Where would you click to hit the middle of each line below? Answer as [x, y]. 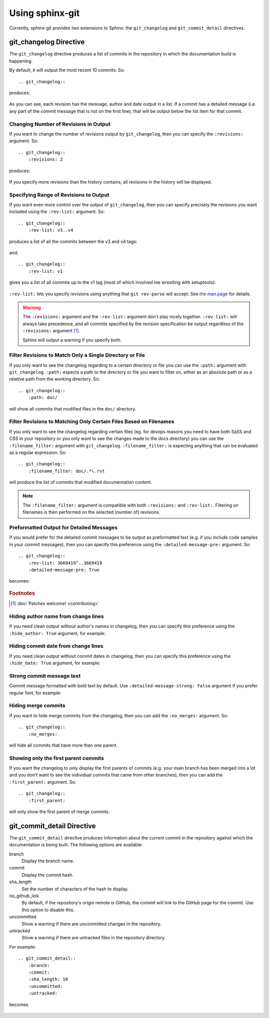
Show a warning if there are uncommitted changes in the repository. [91, 924]
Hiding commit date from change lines [56, 646]
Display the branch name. [48, 861]
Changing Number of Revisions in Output [60, 124]
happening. [21, 61]
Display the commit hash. [48, 875]
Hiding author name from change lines [57, 616]
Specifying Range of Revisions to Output [59, 195]
